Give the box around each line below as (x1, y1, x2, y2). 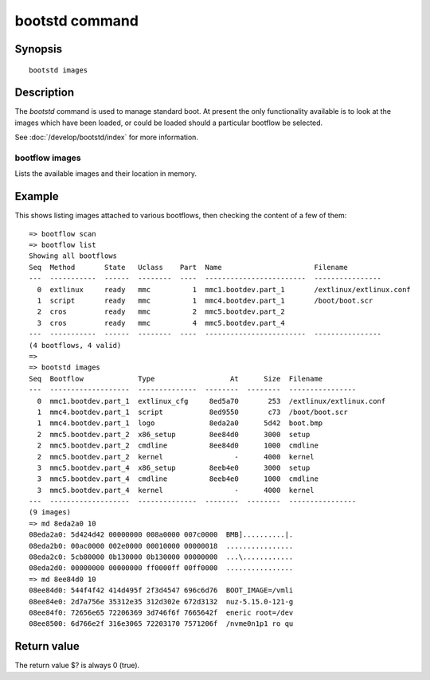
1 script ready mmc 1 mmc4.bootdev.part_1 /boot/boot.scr (37, 296, 373, 306)
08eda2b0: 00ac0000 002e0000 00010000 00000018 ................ (29, 541, 294, 550)
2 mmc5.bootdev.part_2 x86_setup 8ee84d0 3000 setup (37, 430, 311, 439)
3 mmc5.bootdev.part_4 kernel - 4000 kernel (37, 486, 315, 494)
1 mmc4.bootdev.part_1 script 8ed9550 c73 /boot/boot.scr (37, 407, 348, 416)
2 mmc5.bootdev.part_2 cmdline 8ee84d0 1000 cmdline (37, 441, 319, 450)
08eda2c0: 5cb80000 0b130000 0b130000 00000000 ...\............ (29, 553, 294, 561)
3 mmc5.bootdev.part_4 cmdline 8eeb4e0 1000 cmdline (37, 475, 319, 483)
